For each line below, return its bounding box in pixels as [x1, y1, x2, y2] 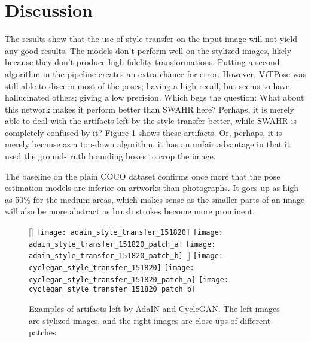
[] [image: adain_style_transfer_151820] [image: [29, 225, 223, 238]
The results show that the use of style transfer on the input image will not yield [5, 32, 298, 45]
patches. [29, 326, 59, 338]
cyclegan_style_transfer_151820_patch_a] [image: [29, 275, 228, 284]
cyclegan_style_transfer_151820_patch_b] [29, 285, 196, 294]
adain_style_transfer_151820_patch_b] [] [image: [29, 249, 223, 261]
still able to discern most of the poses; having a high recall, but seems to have [5, 79, 290, 92]
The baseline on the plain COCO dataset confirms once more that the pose [5, 170, 280, 182]
